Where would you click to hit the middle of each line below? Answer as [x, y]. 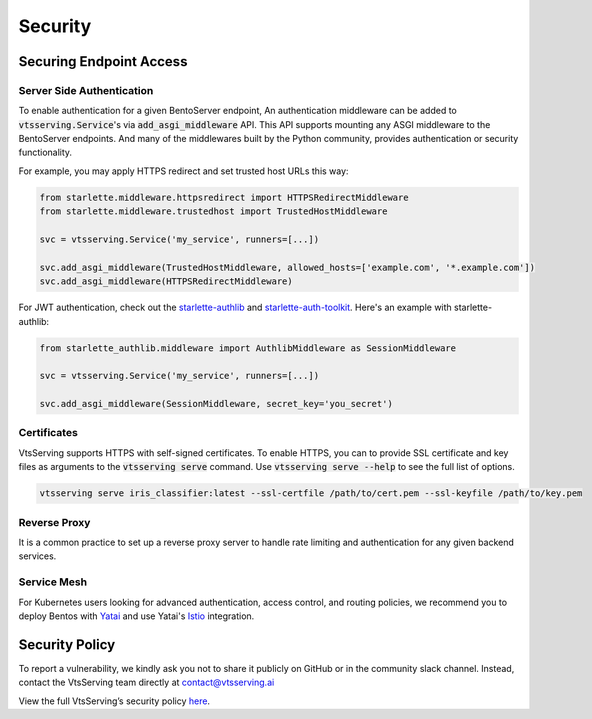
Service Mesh [53, 582]
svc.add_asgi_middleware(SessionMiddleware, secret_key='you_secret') [216, 404]
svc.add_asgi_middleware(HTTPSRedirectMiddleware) [166, 281]
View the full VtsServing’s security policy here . [114, 701]
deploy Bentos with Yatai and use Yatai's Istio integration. [136, 616]
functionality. [45, 152]
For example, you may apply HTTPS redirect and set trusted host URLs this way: [183, 171]
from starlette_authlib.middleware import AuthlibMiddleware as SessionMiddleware [248, 348]
